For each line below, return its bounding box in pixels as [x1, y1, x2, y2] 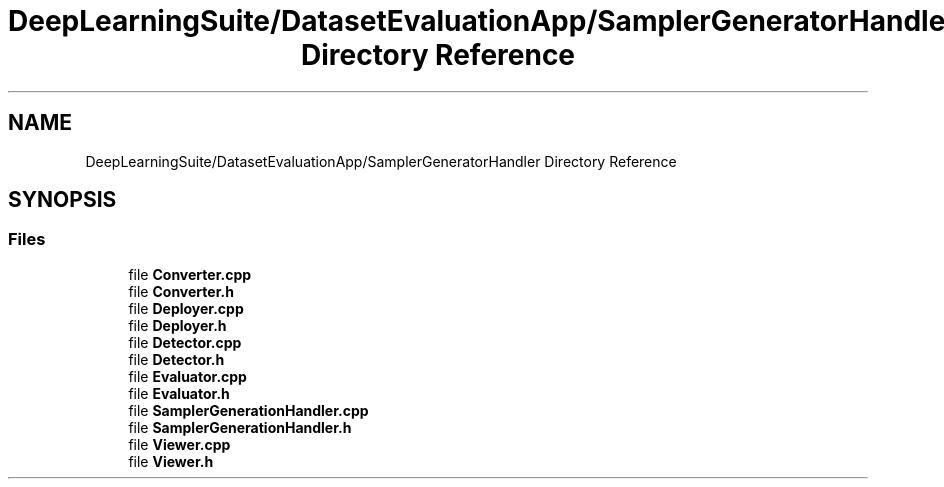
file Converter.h [128, 282, 234, 300]
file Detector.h [128, 350, 225, 368]
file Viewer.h [128, 452, 214, 470]
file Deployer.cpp [128, 299, 244, 317]
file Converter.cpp [128, 265, 252, 283]
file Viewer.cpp [128, 435, 231, 453]
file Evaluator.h [128, 384, 230, 402]
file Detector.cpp [128, 333, 242, 351]
